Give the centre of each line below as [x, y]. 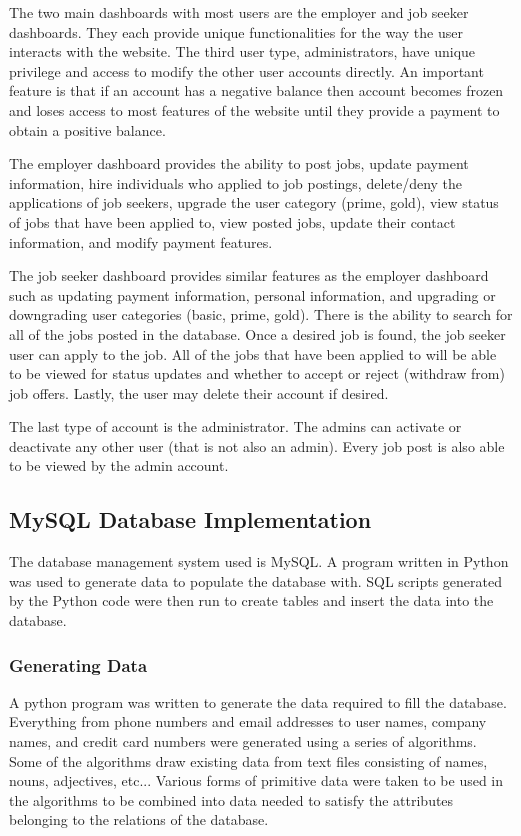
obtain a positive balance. [87, 129]
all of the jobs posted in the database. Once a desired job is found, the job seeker [257, 333]
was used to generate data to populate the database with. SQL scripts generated [256, 580]
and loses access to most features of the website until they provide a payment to [254, 109]
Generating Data [78, 664]
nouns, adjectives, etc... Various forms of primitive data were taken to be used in [256, 780]
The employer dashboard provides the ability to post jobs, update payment [239, 163]
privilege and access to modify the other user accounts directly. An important [246, 70]
